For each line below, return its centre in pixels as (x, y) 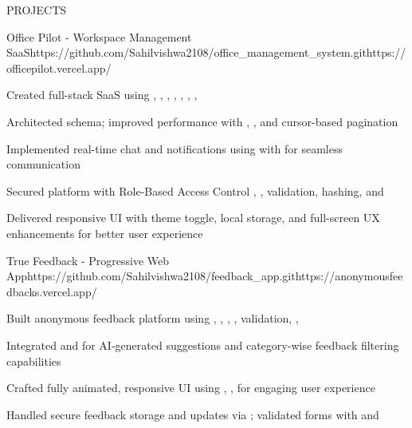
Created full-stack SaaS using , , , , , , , (102, 95)
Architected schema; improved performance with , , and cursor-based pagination (202, 121)
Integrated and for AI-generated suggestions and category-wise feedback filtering (203, 345)
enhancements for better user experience (105, 233)
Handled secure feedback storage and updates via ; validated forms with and (193, 414)
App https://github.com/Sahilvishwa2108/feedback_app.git (151, 276)
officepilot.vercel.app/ (59, 67)
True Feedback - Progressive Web (88, 260)
